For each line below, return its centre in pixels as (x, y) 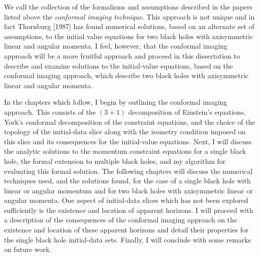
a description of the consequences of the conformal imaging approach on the (121, 220)
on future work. (28, 249)
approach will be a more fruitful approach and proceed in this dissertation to (122, 55)
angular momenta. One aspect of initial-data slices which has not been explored (126, 200)
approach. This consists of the (50, 111)
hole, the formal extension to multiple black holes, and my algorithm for (115, 161)
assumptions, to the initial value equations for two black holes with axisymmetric (129, 36)
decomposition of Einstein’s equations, (187, 111)
